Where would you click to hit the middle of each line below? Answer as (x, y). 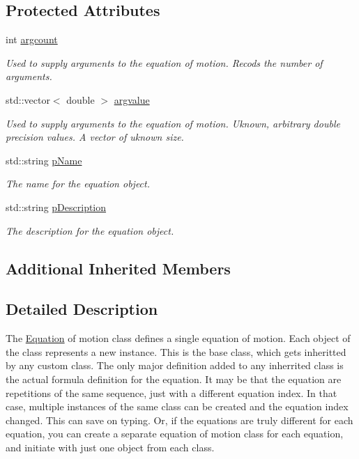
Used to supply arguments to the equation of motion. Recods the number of (164, 62)
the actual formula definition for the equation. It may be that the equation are (174, 379)
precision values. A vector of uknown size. (95, 137)
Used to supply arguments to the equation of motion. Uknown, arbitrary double (173, 123)
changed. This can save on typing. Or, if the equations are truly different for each (179, 420)
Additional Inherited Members (118, 268)
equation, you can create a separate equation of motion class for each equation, (175, 434)
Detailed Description (82, 309)
